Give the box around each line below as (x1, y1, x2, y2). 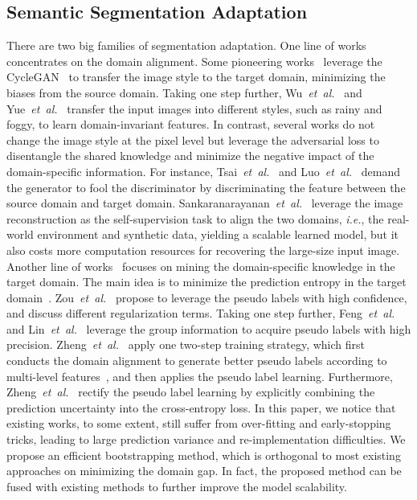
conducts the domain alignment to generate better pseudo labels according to (6, 352, 387, 369)
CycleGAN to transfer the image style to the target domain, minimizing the (6, 68, 386, 85)
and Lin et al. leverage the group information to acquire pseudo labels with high (6, 320, 411, 337)
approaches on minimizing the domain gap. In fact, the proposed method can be (6, 462, 402, 479)
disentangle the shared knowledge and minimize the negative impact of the (6, 147, 374, 164)
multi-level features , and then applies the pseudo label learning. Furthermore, (6, 367, 393, 384)
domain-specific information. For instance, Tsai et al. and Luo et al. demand (6, 162, 401, 179)
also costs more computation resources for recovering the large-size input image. (6, 241, 400, 258)
